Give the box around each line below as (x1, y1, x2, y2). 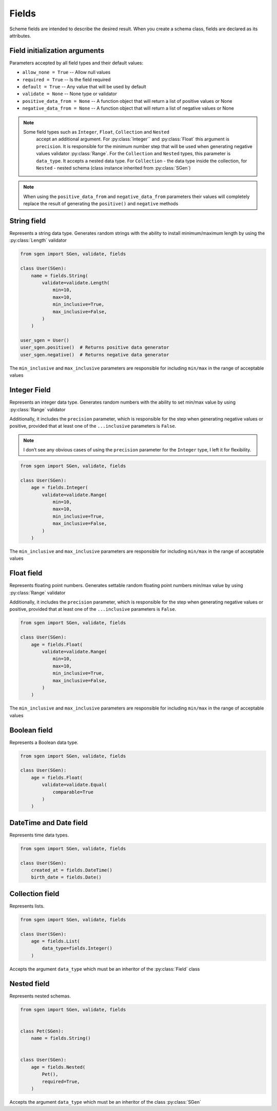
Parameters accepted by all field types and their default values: (9, 60, 144, 66)
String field (9, 216, 46, 225)
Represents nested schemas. (9, 993, 71, 999)
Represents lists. (9, 903, 45, 909)
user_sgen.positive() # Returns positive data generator (20, 344, 169, 351)
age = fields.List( (31, 938, 81, 944)
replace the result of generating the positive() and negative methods (23, 201, 179, 207)
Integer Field (9, 386, 51, 394)
